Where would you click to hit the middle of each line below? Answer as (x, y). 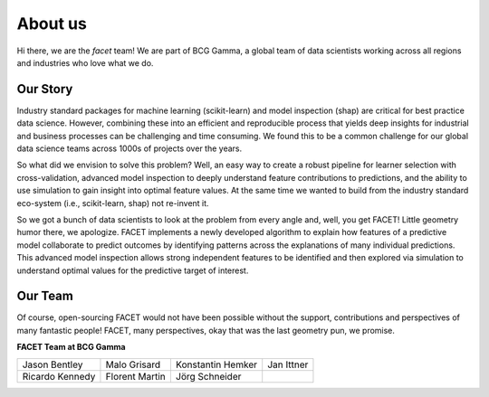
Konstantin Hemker (216, 364)
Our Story (45, 89)
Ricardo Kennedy (59, 376)
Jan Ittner (288, 364)
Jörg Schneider (208, 376)
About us (52, 24)
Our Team (45, 296)
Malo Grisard (133, 364)
